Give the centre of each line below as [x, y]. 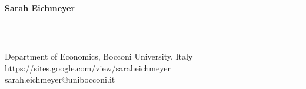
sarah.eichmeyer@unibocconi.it [60, 79]
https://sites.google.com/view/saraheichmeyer [88, 67]
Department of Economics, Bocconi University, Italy [99, 56]
